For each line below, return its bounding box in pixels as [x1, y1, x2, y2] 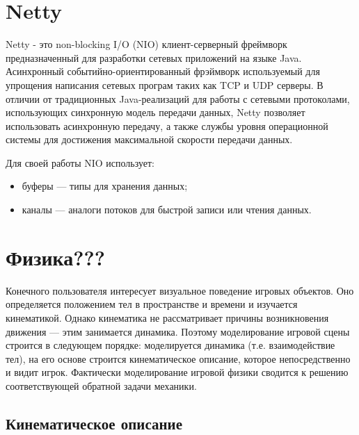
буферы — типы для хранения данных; [22, 179, 188, 193]
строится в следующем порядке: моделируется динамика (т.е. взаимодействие [6, 338, 335, 352]
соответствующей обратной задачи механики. [6, 378, 197, 393]
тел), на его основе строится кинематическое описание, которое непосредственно [6, 351, 351, 366]
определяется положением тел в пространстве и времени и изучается [6, 297, 298, 311]
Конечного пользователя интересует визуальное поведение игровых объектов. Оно [6, 283, 354, 297]
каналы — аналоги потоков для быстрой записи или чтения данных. [22, 202, 312, 217]
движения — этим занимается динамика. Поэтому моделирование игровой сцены [6, 324, 350, 338]
